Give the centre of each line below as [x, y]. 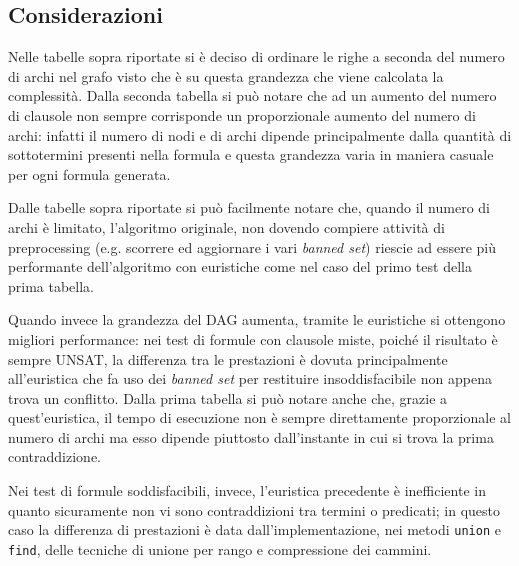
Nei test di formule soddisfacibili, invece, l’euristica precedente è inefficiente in [247, 490]
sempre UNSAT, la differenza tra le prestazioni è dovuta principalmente [228, 358]
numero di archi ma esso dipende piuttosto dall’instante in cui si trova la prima [251, 436]
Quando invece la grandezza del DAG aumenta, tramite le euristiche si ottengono [257, 319]
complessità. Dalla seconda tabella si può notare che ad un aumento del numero [252, 95]
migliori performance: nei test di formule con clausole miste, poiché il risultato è [253, 338]
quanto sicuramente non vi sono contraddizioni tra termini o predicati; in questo [254, 509]
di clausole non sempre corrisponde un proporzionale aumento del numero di [242, 114]
